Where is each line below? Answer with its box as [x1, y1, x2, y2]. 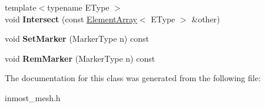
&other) [191, 12, 220, 25]
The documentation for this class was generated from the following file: [5, 72, 261, 84]
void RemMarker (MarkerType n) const [5, 52, 155, 64]
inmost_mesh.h [5, 91, 61, 103]
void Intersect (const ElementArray [5, 12, 137, 25]
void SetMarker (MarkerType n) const [5, 32, 149, 45]
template [5, 1, 37, 13]
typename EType [47, 1, 110, 13]
